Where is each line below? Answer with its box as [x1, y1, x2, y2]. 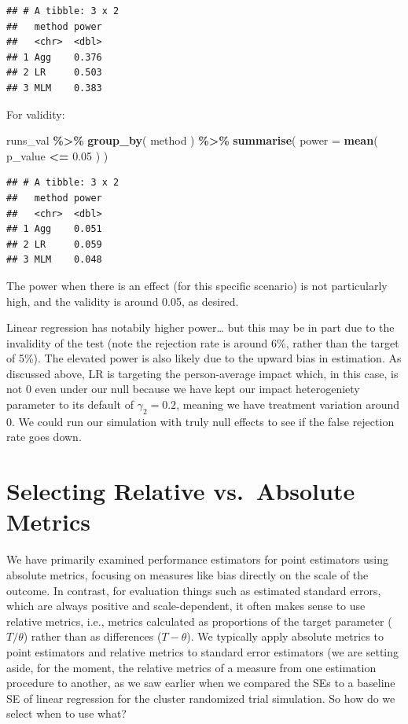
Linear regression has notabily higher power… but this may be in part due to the [6, 319, 395, 336]
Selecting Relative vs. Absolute [6, 475, 355, 507]
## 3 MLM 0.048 [6, 254, 102, 266]
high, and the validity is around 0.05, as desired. [6, 292, 239, 309]
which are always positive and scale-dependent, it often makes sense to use [6, 597, 366, 614]
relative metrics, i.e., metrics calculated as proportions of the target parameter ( [6, 612, 392, 629]
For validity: [6, 105, 65, 122]
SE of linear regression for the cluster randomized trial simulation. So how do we [6, 689, 395, 706]
